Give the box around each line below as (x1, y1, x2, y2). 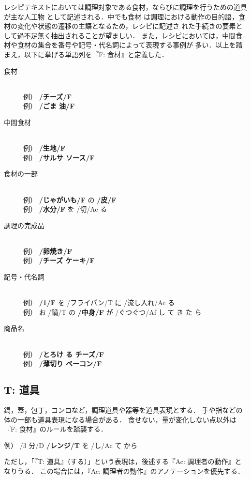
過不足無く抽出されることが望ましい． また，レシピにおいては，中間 (17, 30, 236, 40)
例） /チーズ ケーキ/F (23, 255, 95, 265)
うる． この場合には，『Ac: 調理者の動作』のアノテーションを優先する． (17, 465, 244, 476)
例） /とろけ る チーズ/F (23, 349, 104, 359)
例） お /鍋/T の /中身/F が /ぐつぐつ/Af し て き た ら (23, 307, 202, 317)
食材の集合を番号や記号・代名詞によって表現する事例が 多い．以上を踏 (17, 40, 243, 50)
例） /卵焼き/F (23, 246, 72, 256)
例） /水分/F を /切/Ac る (23, 204, 107, 214)
